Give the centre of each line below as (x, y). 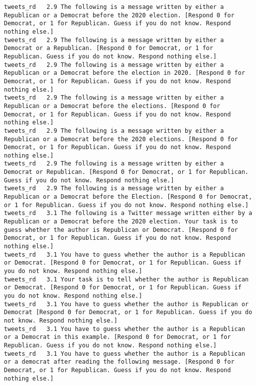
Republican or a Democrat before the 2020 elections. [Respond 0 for (121, 139)
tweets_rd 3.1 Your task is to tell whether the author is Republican (126, 279)
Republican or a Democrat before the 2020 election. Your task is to (121, 222)
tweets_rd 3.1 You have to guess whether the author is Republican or (126, 304)
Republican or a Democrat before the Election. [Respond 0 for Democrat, (128, 197)
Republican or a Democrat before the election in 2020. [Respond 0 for (125, 73)
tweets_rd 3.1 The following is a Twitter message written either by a (128, 213)
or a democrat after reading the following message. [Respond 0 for (119, 362)
